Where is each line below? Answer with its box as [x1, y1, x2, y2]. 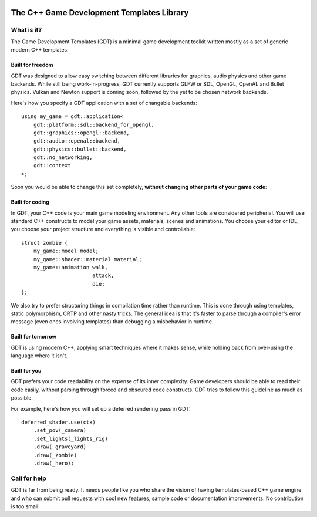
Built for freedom [11, 62, 53, 69]
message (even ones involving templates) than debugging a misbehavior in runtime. [11, 318, 214, 325]
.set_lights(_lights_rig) [33, 435, 109, 442]
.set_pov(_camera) [33, 427, 87, 434]
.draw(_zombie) [33, 452, 77, 458]
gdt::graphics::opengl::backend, [33, 129, 130, 136]
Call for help [11, 474, 46, 482]
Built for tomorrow [11, 333, 57, 340]
